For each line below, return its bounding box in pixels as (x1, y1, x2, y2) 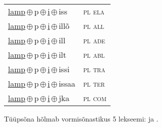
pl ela (83, 5, 104, 17)
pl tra (83, 63, 105, 75)
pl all (83, 20, 104, 31)
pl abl (83, 49, 105, 60)
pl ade (83, 34, 105, 46)
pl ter (83, 78, 105, 89)
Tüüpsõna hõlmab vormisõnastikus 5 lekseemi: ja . (4, 114, 158, 124)
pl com (83, 92, 106, 104)
